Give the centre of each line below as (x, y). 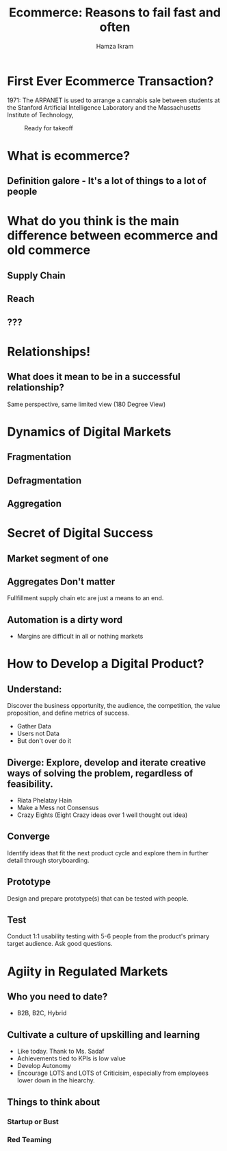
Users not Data (38, 734)
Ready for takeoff (49, 128)
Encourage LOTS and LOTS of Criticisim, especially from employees (112, 1073)
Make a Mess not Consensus (58, 808)
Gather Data (34, 726)
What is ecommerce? (69, 155)
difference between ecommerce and (112, 236)
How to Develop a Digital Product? (106, 664)
